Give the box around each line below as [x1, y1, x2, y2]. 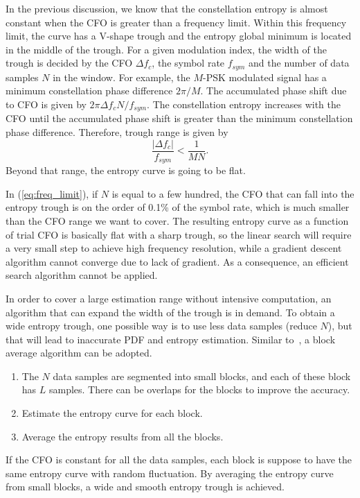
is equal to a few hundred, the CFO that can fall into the [111, 186, 354, 200]
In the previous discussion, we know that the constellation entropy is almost [6, 1, 328, 15]
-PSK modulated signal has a [203, 69, 327, 84]
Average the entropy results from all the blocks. [21, 429, 224, 443]
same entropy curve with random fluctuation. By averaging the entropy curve [6, 465, 334, 480]
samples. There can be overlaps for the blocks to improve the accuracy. [48, 382, 350, 397]
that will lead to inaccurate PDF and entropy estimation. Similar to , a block [6, 332, 336, 346]
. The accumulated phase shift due [200, 83, 347, 98]
